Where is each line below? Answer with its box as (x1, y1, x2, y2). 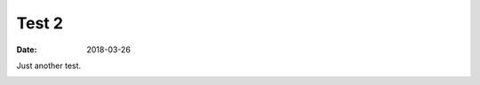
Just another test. (16, 60, 82, 71)
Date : (16, 44, 37, 55)
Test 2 (16, 13, 64, 33)
